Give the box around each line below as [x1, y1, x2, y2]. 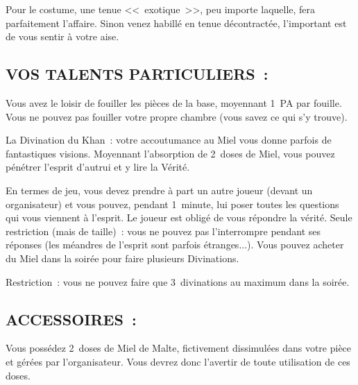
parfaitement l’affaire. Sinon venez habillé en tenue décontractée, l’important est [6, 15, 347, 30]
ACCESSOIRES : [6, 308, 137, 330]
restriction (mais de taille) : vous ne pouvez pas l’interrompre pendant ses [6, 223, 321, 238]
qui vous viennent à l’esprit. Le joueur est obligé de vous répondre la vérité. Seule [6, 210, 352, 225]
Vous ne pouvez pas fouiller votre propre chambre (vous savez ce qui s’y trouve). [6, 109, 348, 123]
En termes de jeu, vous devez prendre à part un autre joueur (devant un [6, 182, 313, 197]
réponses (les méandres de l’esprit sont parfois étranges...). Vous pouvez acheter [6, 237, 344, 252]
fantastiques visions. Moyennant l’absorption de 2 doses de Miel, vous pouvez [6, 146, 335, 160]
